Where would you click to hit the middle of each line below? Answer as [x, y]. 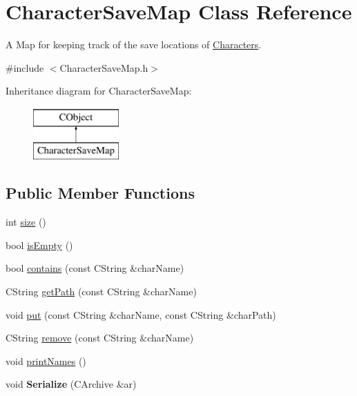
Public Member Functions [100, 193]
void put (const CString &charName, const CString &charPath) [141, 314]
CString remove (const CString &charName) [100, 338]
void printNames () [46, 360]
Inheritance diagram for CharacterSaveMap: [99, 91]
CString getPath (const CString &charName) [101, 291]
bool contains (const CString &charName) [95, 268]
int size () [26, 222]
